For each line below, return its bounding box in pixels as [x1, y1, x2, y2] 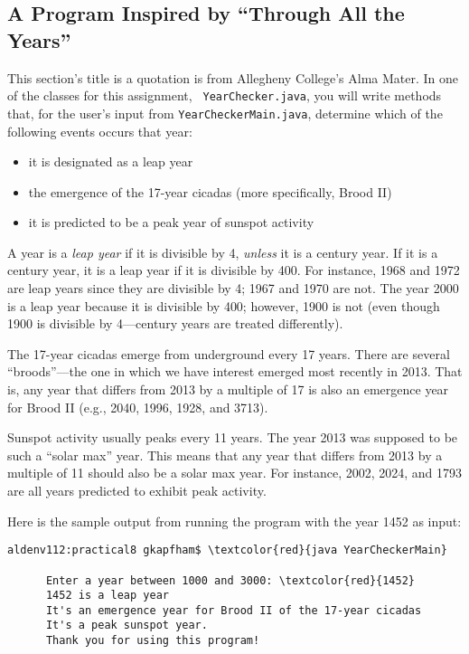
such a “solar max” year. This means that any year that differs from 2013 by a [7, 445, 443, 464]
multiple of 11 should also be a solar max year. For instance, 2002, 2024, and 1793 [7, 463, 463, 482]
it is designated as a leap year [28, 152, 193, 171]
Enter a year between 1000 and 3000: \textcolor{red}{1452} [45, 573, 416, 587]
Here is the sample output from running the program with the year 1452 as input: [7, 511, 462, 530]
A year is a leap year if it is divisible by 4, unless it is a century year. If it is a [7, 242, 438, 261]
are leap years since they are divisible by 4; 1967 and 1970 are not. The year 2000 [7, 279, 459, 298]
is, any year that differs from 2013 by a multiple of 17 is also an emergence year [7, 380, 449, 399]
